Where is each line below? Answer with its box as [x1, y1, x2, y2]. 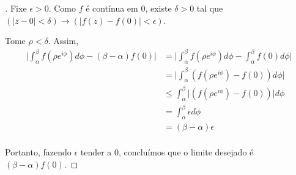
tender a [80, 146, 112, 158]
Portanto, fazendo [5, 146, 72, 158]
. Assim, [48, 34, 79, 47]
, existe [145, 2, 172, 14]
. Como [48, 2, 76, 14]
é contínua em [86, 2, 138, 14]
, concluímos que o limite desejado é [119, 146, 254, 158]
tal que [196, 2, 223, 14]
